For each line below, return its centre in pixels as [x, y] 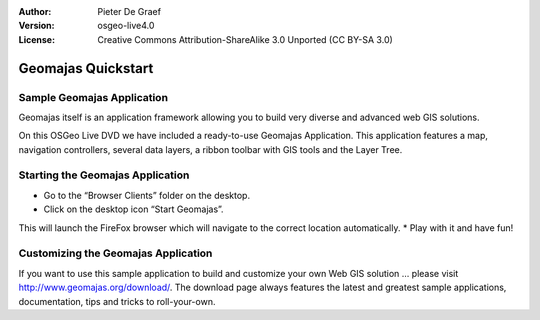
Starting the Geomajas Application [104, 175]
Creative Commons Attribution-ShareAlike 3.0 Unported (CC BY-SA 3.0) [245, 39]
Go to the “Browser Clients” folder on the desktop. [146, 195]
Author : [35, 11]
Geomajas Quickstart [86, 68]
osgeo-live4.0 [126, 26]
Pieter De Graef [129, 11]
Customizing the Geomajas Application [115, 253]
